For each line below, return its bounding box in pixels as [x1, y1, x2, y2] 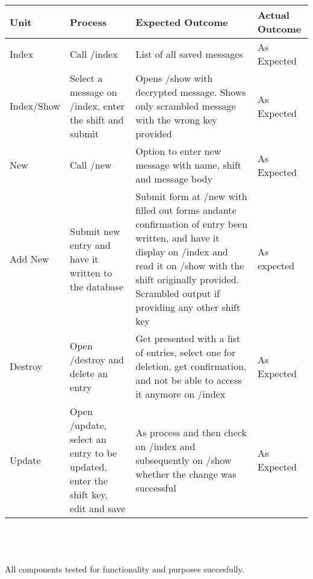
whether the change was [135, 466, 237, 481]
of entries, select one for [135, 345, 236, 359]
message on [70, 85, 117, 99]
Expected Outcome [135, 14, 228, 29]
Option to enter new [135, 144, 222, 158]
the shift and [70, 113, 124, 127]
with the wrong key [135, 113, 217, 127]
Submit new [70, 224, 120, 238]
